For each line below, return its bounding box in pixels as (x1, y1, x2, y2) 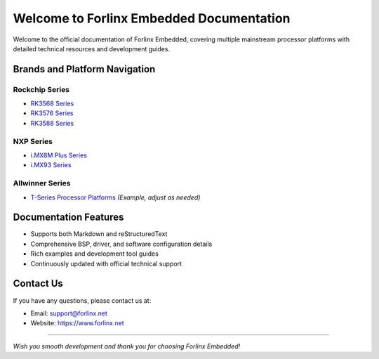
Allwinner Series (13, 178, 71, 188)
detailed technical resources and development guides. (13, 44, 171, 53)
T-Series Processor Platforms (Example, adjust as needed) (30, 193, 201, 202)
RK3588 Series (30, 119, 74, 127)
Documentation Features (13, 211, 124, 223)
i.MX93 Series (30, 161, 72, 169)
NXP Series (13, 136, 53, 146)
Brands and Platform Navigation (13, 63, 156, 75)
